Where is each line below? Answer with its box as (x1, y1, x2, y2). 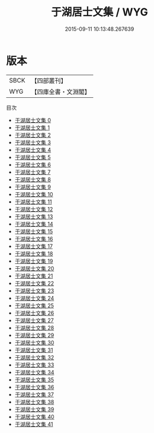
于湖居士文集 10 (14, 190, 53, 198)
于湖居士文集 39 (14, 406, 54, 413)
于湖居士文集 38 (14, 398, 54, 405)
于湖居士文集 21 (14, 272, 53, 279)
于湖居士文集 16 (14, 235, 53, 242)
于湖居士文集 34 (14, 368, 54, 375)
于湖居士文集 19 (14, 257, 53, 265)
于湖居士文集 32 (14, 354, 54, 361)
